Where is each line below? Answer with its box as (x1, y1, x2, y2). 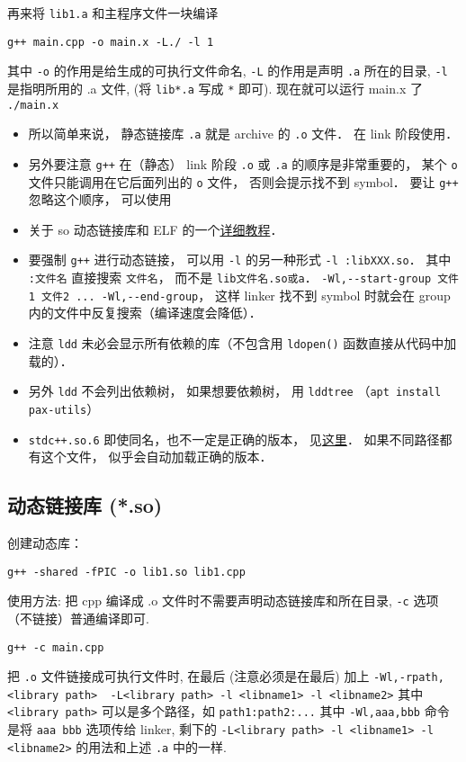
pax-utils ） (28, 399, 100, 417)
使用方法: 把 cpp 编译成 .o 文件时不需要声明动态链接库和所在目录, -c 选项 (7, 591, 439, 610)
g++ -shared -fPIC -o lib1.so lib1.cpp (7, 565, 246, 578)
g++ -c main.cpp (7, 641, 104, 654)
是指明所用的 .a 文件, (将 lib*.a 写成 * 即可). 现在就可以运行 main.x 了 (7, 78, 423, 97)
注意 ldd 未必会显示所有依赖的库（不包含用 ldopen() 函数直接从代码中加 (28, 334, 457, 352)
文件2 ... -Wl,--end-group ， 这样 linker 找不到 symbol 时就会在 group (41, 285, 451, 304)
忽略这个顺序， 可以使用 (28, 190, 172, 209)
